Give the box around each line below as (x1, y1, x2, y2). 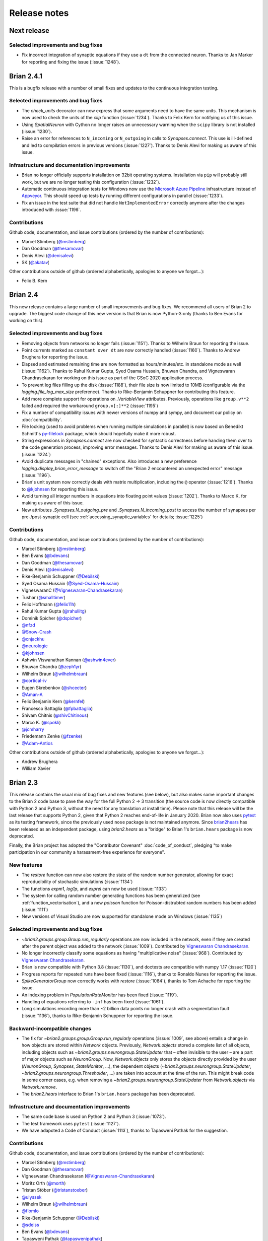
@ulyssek (21, 1194, 42, 1200)
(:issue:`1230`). (21, 128, 52, 134)
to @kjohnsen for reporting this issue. (21, 486, 99, 492)
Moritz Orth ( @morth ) (21, 1180, 66, 1186)
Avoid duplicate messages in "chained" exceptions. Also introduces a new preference (21, 458, 197, 464)
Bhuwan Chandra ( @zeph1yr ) (21, 664, 82, 670)
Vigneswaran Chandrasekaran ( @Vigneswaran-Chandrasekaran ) (21, 1173, 155, 1179)
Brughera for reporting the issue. (21, 354, 89, 360)
